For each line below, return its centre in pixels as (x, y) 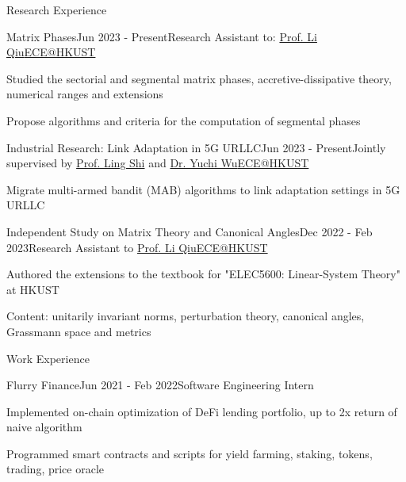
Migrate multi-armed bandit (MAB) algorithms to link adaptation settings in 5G (203, 189)
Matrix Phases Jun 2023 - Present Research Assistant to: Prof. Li (162, 36)
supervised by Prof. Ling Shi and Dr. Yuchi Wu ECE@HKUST (158, 163)
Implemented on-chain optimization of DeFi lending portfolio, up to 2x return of (202, 411)
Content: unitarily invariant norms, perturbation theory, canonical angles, (186, 316)
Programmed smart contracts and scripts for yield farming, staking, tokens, (190, 453)
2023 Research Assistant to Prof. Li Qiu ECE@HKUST (137, 247)
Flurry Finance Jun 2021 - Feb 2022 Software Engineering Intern (160, 385)
